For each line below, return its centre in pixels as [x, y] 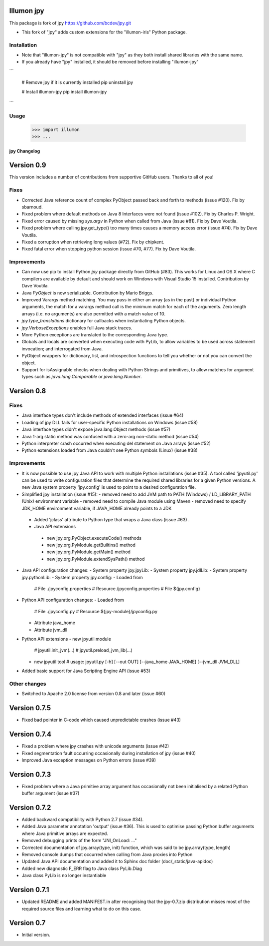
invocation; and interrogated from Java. [62, 349]
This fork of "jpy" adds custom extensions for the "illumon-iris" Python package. [104, 32]
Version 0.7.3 [30, 774]
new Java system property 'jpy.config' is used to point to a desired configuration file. [109, 487]
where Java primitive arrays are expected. [65, 833]
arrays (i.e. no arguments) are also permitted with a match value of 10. [93, 314]
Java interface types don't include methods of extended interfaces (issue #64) [103, 415]
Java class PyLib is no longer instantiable [64, 876]
